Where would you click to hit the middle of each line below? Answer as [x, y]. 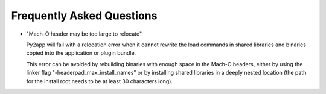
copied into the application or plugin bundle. [81, 53]
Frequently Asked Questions [84, 16]
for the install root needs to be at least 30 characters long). [100, 81]
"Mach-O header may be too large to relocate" [84, 34]
